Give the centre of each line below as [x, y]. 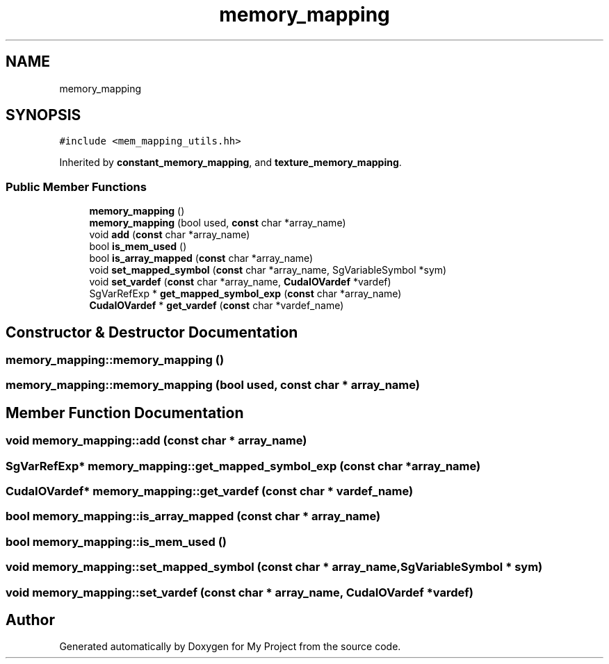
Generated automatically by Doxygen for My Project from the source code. [230, 647]
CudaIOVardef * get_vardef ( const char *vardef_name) [217, 306]
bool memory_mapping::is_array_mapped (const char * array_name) [193, 516]
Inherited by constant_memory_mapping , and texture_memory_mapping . [230, 163]
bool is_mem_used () [138, 247]
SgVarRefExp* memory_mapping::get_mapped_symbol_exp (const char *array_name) [243, 466]
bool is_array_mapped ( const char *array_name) [201, 258]
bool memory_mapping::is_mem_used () [116, 541]
